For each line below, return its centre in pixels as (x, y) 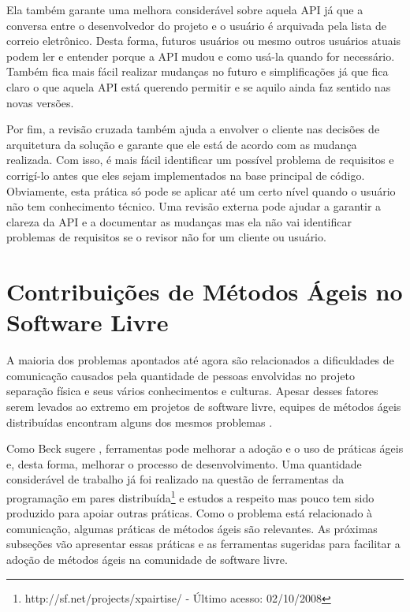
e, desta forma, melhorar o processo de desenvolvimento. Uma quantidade (184, 463)
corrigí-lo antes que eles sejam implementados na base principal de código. (186, 175)
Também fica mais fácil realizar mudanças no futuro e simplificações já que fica (198, 71)
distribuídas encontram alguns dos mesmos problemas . (140, 422)
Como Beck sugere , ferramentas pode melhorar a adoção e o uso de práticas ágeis (205, 448)
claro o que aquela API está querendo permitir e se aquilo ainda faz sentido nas (199, 86)
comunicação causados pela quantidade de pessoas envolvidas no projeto (181, 375)
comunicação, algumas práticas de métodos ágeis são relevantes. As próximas (192, 528)
